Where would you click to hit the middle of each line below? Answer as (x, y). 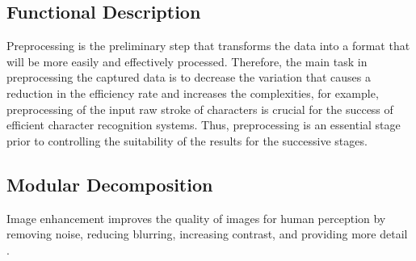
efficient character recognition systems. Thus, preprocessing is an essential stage (204, 125)
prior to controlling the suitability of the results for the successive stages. (187, 140)
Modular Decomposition (110, 184)
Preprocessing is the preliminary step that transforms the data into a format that (208, 46)
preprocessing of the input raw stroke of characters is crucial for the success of (200, 109)
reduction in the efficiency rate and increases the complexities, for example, (193, 93)
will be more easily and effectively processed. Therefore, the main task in (187, 61)
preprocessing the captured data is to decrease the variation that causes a (189, 77)
